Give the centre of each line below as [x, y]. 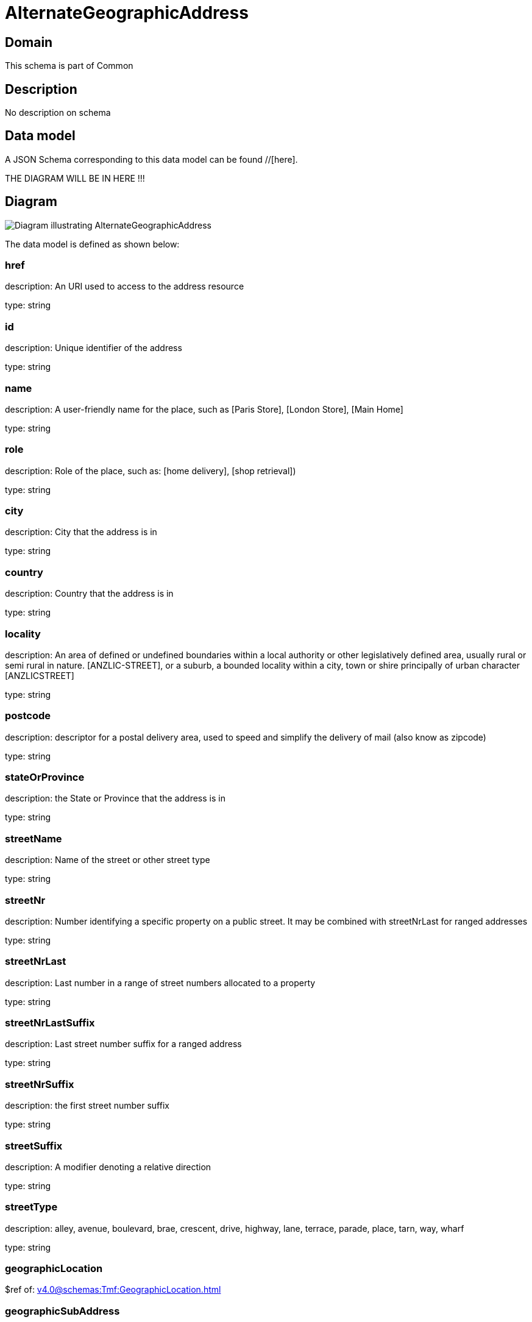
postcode [28, 716]
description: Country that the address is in [89, 594]
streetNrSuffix [40, 1084]
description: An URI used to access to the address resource [125, 286]
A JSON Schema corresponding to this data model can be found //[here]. [151, 159]
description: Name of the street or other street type [108, 860]
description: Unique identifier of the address [94, 348]
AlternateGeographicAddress [127, 13]
